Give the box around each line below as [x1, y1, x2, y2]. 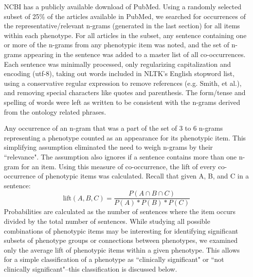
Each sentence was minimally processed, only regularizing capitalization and [4, 59, 231, 69]
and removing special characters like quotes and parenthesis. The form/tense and [4, 87, 246, 98]
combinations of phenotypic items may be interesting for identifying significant [4, 225, 238, 236]
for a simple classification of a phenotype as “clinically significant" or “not [4, 254, 224, 264]
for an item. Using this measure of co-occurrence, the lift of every [21, 161, 216, 171]
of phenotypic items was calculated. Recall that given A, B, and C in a [37, 171, 249, 181]
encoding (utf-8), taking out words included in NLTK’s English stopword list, [4, 68, 235, 79]
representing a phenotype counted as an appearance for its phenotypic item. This [4, 132, 246, 142]
